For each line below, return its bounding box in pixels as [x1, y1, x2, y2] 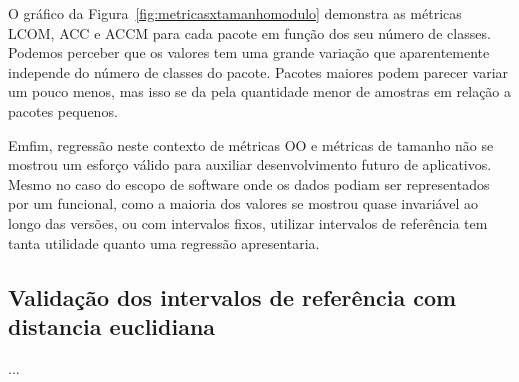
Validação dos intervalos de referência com [8, 281, 457, 312]
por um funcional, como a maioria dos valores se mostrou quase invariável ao [8, 193, 478, 214]
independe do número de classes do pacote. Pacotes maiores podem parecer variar [8, 61, 509, 82]
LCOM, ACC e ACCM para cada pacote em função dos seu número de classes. [8, 22, 491, 43]
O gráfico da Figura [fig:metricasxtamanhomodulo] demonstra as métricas [8, 3, 462, 23]
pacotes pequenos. [8, 100, 118, 121]
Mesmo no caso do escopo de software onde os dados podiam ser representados [8, 173, 490, 194]
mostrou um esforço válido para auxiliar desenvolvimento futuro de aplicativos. [8, 154, 492, 175]
